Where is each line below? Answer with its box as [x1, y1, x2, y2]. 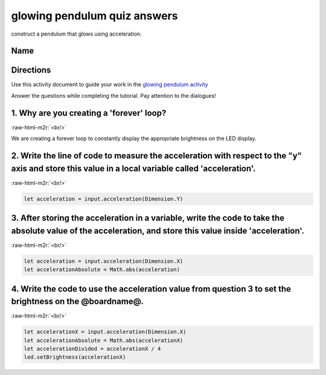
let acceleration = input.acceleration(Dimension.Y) [24, 195, 184, 202]
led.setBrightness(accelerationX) [24, 354, 126, 361]
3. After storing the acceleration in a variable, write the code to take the [11, 213, 285, 223]
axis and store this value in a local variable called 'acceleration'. [11, 163, 256, 173]
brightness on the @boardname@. [11, 296, 144, 307]
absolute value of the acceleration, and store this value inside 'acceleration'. [11, 225, 305, 236]
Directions [11, 65, 51, 75]
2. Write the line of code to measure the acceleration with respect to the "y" [11, 150, 302, 161]
